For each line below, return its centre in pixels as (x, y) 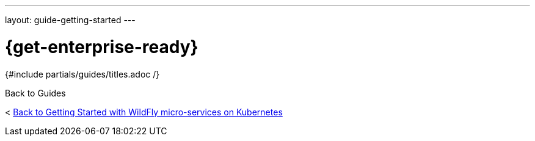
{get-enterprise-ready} (102, 47)
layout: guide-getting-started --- (70, 20)
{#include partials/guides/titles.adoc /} (82, 74)
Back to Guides (35, 93)
